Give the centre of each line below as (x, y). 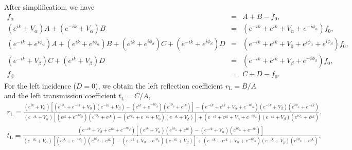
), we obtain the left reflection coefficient (159, 85)
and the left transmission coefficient (60, 95)
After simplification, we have (49, 7)
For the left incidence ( (40, 85)
